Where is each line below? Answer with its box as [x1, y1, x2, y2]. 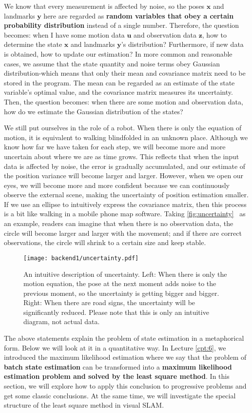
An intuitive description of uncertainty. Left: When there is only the [23, 268, 227, 279]
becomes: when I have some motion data [4, 29, 125, 40]
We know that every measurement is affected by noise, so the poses [4, 1, 205, 11]
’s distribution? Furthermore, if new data [121, 39, 244, 49]
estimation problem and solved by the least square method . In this [4, 371, 230, 381]
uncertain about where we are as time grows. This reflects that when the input [4, 151, 239, 161]
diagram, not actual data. [23, 316, 100, 327]
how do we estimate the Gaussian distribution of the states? [4, 106, 183, 116]
